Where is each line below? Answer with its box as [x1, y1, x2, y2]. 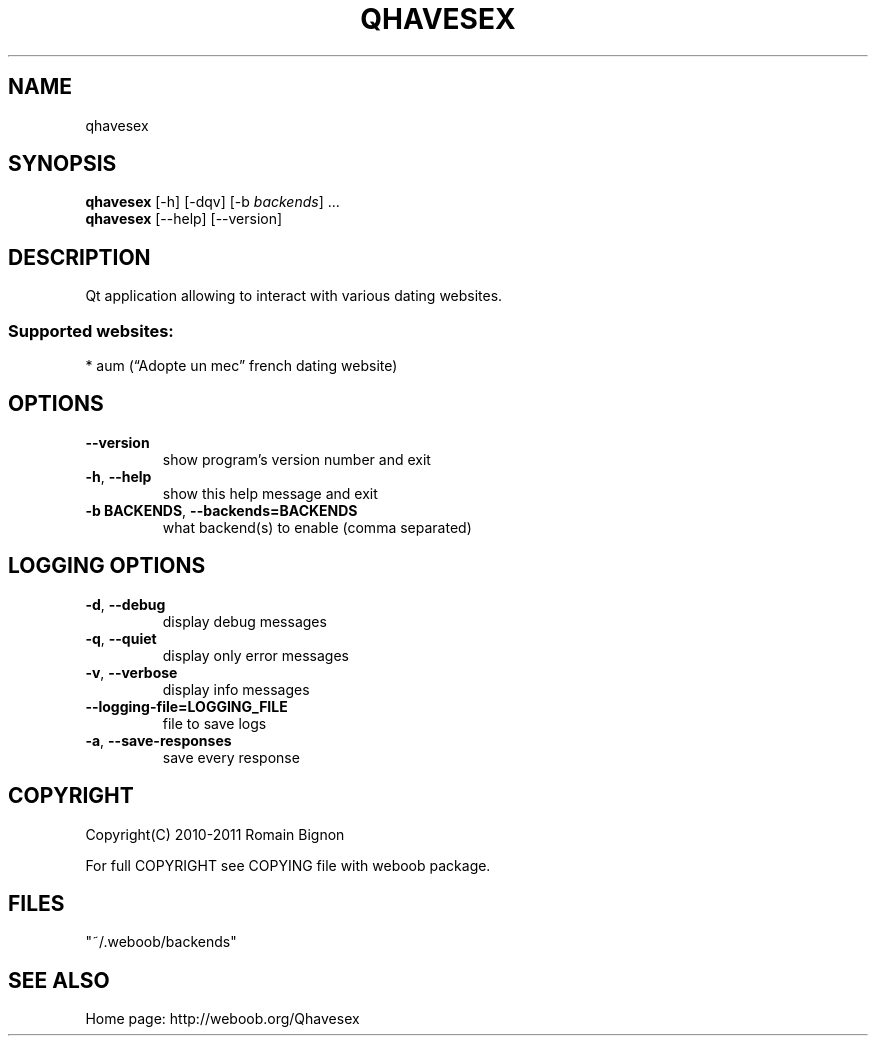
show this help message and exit [162, 484, 378, 502]
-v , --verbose [85, 663, 178, 681]
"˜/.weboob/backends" [85, 933, 237, 951]
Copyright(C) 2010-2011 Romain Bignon [85, 825, 345, 843]
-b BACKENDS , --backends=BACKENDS [85, 501, 358, 519]
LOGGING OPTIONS [8, 553, 206, 579]
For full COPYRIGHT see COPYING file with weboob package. [85, 856, 491, 874]
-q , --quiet [85, 629, 157, 647]
